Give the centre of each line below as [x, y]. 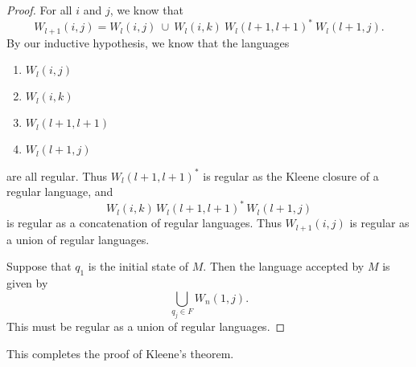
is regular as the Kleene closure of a [291, 175]
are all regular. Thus [57, 175]
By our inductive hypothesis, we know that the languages [148, 42]
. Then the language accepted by [284, 266]
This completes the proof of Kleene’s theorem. [120, 353]
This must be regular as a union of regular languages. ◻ [146, 326]
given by [27, 283]
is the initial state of [138, 266]
